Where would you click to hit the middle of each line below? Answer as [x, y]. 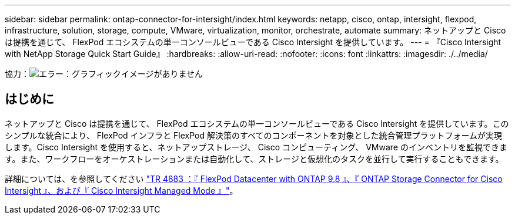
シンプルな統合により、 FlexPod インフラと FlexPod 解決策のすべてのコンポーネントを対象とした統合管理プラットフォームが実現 [254, 135]
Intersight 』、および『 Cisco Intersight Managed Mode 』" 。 [121, 190]
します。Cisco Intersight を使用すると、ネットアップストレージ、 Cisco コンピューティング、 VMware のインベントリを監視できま [256, 147]
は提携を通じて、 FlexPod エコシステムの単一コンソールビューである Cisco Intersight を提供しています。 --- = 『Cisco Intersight [253, 42]
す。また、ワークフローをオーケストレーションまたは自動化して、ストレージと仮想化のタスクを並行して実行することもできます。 [254, 159]
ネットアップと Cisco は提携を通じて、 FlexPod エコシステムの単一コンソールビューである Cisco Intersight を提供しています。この [257, 123]
